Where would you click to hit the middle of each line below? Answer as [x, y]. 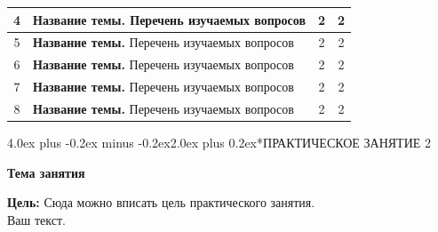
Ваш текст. [37, 219]
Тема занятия [46, 172]
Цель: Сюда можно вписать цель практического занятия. [161, 202]
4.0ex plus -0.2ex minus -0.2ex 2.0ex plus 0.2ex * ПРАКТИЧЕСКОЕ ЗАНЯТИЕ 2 [219, 142]
